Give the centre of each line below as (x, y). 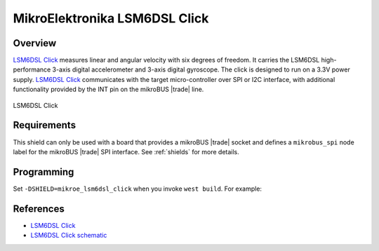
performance (32, 69)
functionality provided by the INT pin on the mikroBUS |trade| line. (108, 89)
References (39, 209)
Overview (35, 43)
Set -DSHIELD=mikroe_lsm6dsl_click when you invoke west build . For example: (138, 189)
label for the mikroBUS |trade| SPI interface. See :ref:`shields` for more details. (126, 151)
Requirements (45, 125)
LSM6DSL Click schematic (69, 236)
